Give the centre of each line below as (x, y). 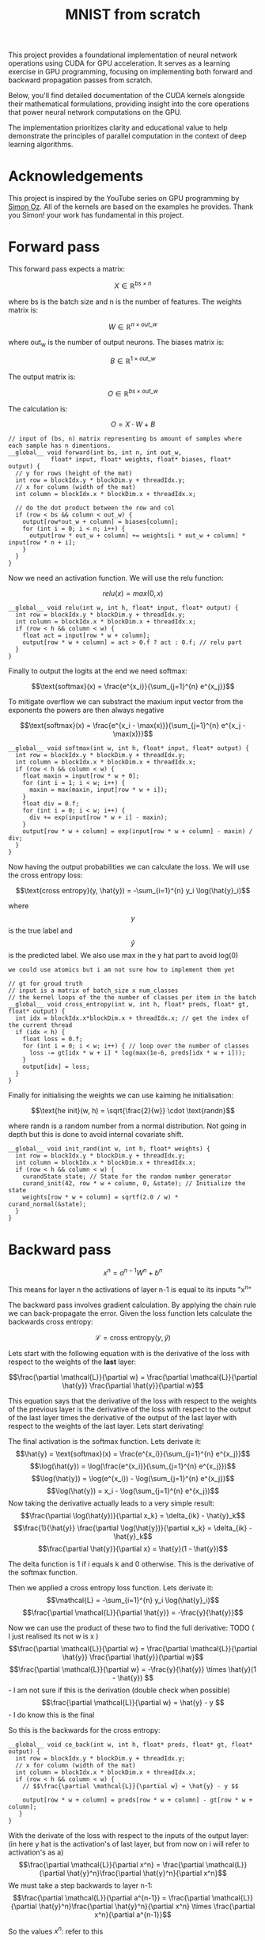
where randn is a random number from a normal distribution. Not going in (127, 1126)
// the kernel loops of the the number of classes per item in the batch (132, 998)
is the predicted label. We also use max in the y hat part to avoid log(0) (123, 956)
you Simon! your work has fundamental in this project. (96, 215)
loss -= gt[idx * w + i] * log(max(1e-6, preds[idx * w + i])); (137, 1053)
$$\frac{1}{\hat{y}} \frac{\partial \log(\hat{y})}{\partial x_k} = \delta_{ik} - (133, 1528)
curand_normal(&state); (47, 1204)
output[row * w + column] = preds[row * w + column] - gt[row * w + (138, 1800)
